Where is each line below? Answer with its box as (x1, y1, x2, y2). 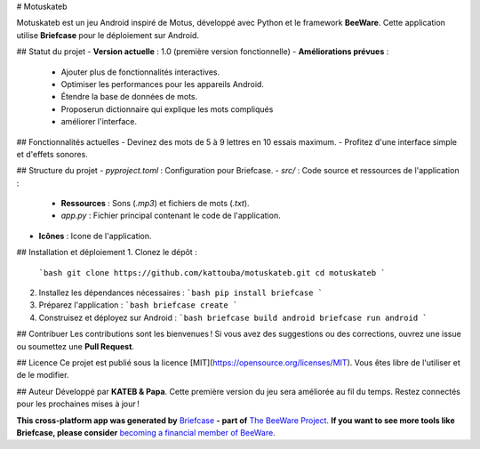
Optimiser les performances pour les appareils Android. (60, 78, 264, 89)
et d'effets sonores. (16, 148, 88, 159)
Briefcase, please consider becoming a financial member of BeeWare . (16, 427, 276, 437)
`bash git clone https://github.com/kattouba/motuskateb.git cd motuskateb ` (38, 268, 386, 277)
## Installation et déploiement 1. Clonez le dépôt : (16, 247, 197, 258)
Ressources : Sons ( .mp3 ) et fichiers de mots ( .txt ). (60, 198, 250, 209)
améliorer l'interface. (60, 116, 138, 127)
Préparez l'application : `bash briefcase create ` (38, 300, 238, 310)
